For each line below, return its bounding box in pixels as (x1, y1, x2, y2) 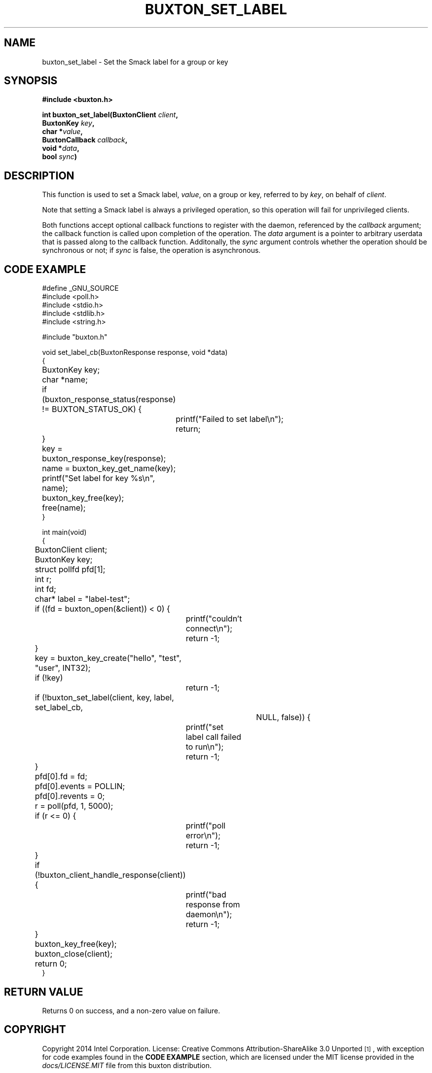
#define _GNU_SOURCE (42, 284, 119, 293)
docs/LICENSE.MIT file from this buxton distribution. (42, 1061, 212, 1070)
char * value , (42, 127, 83, 136)
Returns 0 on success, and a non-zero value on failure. (42, 1006, 220, 1015)
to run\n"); (185, 742, 224, 752)
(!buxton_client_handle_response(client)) (35, 870, 186, 880)
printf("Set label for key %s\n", (42, 473, 155, 484)
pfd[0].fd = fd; (35, 771, 87, 782)
